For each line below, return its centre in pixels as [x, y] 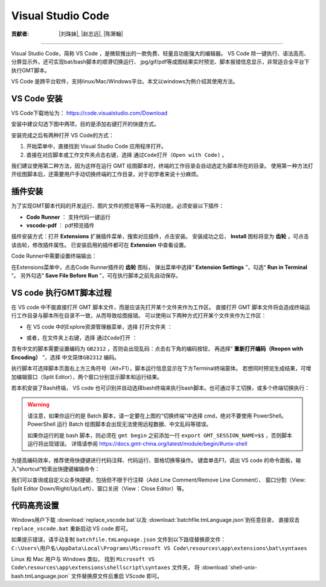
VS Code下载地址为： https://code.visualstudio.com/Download [89, 113]
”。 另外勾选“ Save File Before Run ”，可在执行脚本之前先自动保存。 [96, 275]
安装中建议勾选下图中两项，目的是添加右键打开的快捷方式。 [85, 124]
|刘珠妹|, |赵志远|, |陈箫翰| [91, 34]
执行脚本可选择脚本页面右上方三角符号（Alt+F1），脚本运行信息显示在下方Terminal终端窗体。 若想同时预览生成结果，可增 [161, 369]
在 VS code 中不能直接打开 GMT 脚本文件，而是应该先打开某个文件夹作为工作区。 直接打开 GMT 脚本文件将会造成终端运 [161, 307]
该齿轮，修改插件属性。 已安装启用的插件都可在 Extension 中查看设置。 [100, 245]
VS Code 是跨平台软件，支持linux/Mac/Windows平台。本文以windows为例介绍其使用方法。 [125, 81]
